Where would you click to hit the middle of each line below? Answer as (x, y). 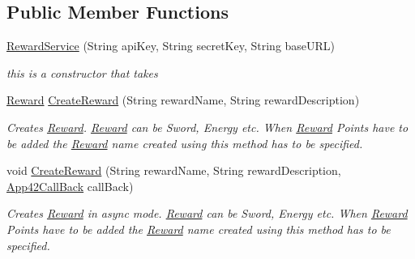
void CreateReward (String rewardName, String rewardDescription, (174, 170)
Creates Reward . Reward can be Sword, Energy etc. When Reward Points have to (207, 127)
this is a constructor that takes (82, 72)
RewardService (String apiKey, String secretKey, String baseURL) (171, 46)
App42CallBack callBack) (70, 186)
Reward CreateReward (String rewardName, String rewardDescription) (183, 100)
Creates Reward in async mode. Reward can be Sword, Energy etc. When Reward (207, 213)
